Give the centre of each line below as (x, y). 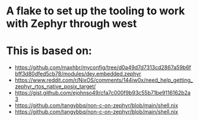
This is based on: (49, 51)
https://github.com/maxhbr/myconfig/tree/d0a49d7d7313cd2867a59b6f (103, 67)
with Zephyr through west (72, 24)
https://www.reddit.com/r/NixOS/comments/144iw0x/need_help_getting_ (104, 80)
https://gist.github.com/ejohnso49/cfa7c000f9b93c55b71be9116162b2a (103, 93)
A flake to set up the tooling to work (96, 11)
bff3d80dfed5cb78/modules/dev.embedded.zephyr (78, 74)
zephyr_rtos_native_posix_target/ (55, 86)
